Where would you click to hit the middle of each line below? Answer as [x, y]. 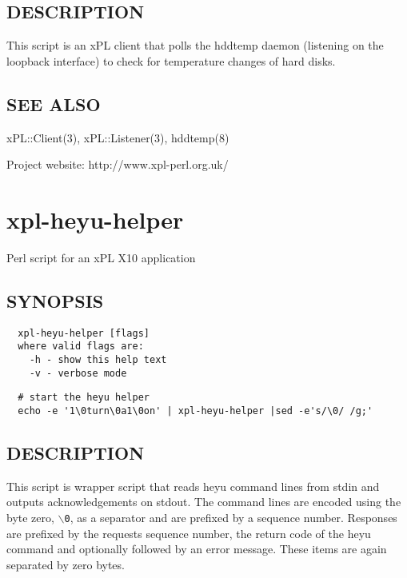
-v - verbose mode [78, 373]
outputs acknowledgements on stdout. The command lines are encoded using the [204, 502]
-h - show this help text [98, 360]
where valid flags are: [81, 347]
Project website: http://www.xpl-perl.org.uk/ [118, 164]
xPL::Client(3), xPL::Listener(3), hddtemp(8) [118, 137]
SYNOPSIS [55, 300]
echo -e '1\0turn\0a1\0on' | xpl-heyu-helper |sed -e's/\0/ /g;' [196, 411]
